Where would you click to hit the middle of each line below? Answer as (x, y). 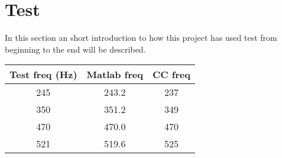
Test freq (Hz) (43, 75)
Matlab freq (115, 75)
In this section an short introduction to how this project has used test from (141, 38)
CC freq (171, 75)
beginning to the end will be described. (75, 49)
